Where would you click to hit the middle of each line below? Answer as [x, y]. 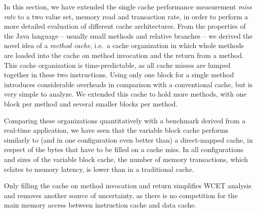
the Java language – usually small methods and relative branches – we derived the [128, 35]
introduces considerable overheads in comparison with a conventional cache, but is [128, 84]
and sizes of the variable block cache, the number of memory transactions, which [126, 159]
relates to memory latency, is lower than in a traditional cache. [99, 169]
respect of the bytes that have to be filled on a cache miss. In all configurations [124, 149]
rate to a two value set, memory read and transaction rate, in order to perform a [126, 16]
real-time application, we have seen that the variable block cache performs [116, 130]
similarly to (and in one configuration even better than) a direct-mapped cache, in [128, 139]
